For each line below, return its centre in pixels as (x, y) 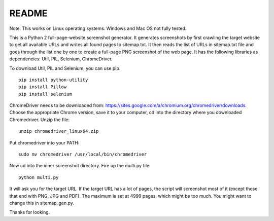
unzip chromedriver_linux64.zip (59, 131)
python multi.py (39, 177)
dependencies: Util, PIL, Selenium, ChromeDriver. (61, 59)
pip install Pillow (43, 87)
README (28, 13)
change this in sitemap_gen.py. (42, 203)
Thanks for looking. (30, 212)
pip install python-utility (53, 80)
